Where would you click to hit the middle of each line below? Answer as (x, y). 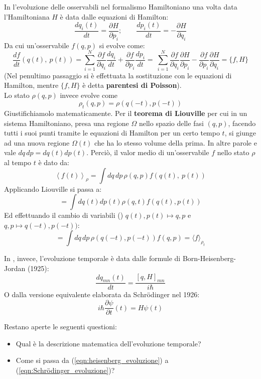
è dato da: (54, 162)
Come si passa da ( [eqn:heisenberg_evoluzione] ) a (92, 360)
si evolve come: (122, 45)
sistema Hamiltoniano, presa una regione (67, 123)
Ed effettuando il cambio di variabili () (64, 215)
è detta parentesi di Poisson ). (132, 85)
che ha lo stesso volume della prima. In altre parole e (176, 142)
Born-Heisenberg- (209, 258)
